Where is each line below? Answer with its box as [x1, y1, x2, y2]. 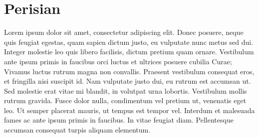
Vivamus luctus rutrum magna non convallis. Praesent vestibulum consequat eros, [4, 66, 255, 76]
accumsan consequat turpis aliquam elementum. [4, 125, 151, 135]
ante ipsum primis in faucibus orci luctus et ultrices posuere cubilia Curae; [4, 56, 232, 66]
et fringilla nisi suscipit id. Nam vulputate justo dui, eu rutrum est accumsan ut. [4, 76, 251, 86]
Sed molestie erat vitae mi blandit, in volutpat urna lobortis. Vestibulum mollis [4, 85, 247, 96]
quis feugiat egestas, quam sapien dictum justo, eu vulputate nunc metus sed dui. [4, 36, 254, 47]
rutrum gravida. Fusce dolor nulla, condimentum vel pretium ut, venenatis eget [4, 95, 247, 106]
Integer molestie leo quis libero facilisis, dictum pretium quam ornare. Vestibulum [4, 46, 254, 57]
